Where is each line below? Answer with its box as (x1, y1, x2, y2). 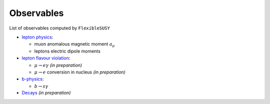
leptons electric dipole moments (34, 48, 101, 54)
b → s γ (34, 83, 48, 89)
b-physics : (21, 76, 44, 82)
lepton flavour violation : (21, 55, 70, 61)
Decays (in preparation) (21, 90, 71, 96)
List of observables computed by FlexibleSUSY (9, 25, 110, 31)
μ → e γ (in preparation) (34, 62, 82, 68)
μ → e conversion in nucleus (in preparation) (34, 69, 126, 75)
